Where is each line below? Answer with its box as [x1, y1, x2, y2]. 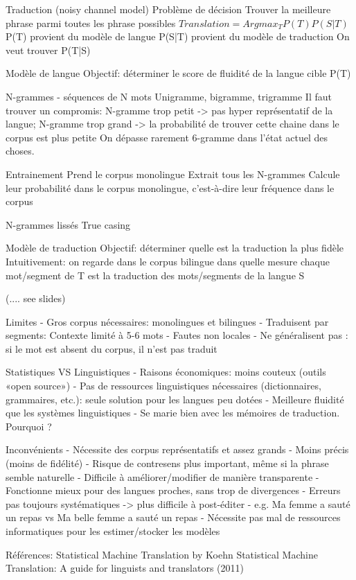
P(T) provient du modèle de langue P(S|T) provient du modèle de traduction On [6, 29, 350, 44]
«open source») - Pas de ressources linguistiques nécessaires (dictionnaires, [6, 378, 321, 393]
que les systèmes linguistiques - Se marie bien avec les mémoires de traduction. [6, 405, 340, 420]
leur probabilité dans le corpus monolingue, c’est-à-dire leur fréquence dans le [6, 180, 335, 195]
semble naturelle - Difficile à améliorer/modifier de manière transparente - [6, 469, 319, 484]
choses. [6, 143, 35, 158]
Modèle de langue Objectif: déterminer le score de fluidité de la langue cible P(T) [6, 66, 351, 80]
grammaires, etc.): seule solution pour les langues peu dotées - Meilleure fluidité [6, 392, 344, 406]
